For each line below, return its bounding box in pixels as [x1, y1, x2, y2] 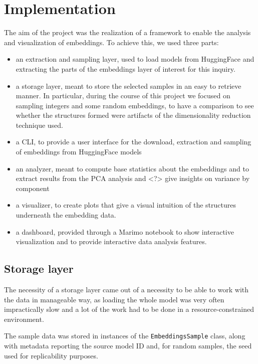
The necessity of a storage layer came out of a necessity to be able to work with [4, 284, 249, 295]
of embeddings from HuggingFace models [16, 146, 142, 157]
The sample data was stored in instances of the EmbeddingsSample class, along [4, 330, 245, 341]
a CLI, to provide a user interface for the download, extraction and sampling [16, 136, 251, 147]
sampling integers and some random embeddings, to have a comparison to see [16, 100, 254, 110]
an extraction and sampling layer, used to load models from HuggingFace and [16, 54, 254, 64]
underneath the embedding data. [16, 210, 116, 220]
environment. [4, 313, 44, 324]
